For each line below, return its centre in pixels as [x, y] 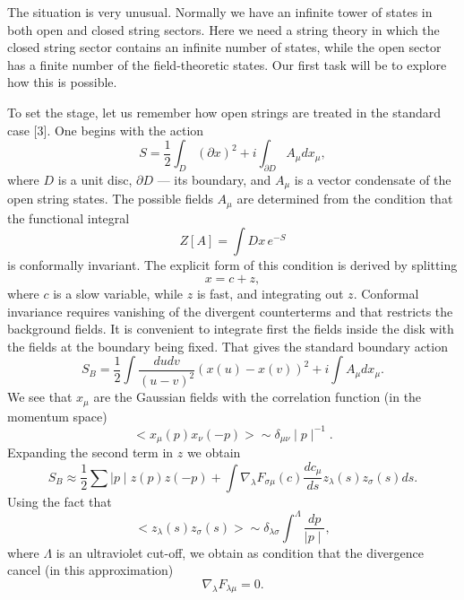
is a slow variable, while [118, 294]
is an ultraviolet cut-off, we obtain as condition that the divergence [240, 552]
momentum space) [57, 416]
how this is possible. [62, 82]
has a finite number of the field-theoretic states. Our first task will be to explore [227, 64]
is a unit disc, [95, 179]
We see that [40, 397]
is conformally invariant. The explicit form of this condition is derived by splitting [232, 265]
